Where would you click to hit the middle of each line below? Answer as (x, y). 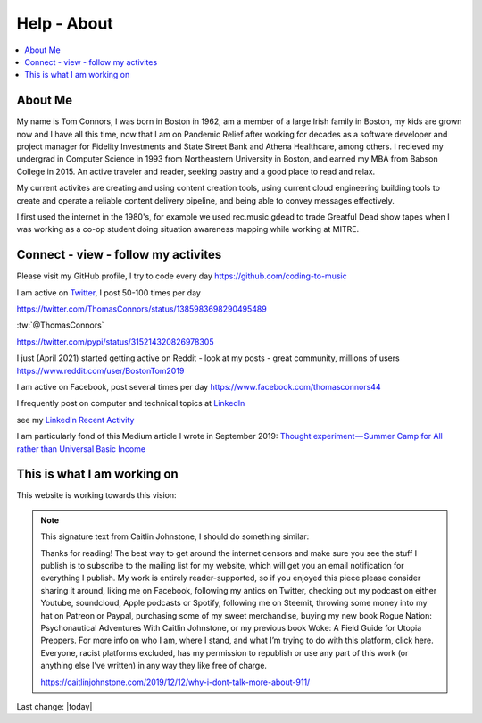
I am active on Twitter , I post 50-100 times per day (108, 292)
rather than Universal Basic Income (81, 449)
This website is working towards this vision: (97, 495)
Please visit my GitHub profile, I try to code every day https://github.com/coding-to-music (182, 276)
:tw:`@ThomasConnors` (60, 325)
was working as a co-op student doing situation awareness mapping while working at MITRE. (188, 229)
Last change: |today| (54, 706)
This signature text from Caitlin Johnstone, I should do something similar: (175, 536)
